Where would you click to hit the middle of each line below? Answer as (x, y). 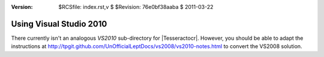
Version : (22, 7)
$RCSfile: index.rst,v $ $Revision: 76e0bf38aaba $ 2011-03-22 (136, 7)
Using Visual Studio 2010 (59, 24)
